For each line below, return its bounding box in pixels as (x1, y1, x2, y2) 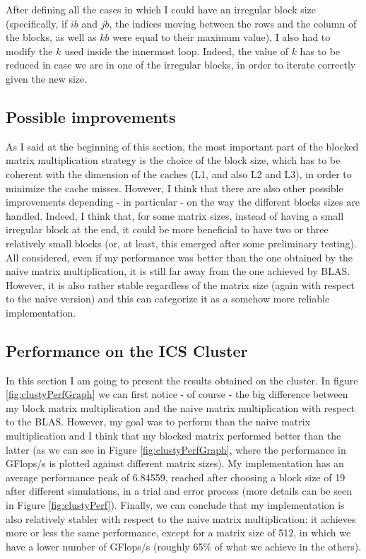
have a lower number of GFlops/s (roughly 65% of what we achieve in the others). (6, 539, 362, 553)
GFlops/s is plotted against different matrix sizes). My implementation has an (6, 456, 344, 471)
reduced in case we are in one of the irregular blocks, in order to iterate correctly (6, 57, 356, 72)
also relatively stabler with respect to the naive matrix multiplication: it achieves (6, 511, 356, 526)
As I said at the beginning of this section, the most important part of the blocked (6, 139, 359, 153)
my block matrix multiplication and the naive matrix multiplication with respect (6, 400, 355, 415)
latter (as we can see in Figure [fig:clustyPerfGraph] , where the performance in (6, 442, 346, 457)
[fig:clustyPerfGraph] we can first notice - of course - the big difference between (6, 387, 348, 401)
